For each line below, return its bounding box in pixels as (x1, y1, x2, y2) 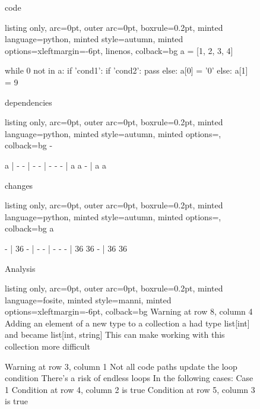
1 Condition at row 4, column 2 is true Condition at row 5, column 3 (5, 383, 255, 395)
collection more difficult (5, 340, 90, 353)
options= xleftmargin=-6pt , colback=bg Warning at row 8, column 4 (5, 305, 253, 318)
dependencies (5, 96, 52, 108)
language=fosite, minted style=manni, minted (5, 293, 172, 306)
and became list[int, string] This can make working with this (5, 328, 225, 341)
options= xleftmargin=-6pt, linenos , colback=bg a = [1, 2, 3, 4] (5, 44, 233, 56)
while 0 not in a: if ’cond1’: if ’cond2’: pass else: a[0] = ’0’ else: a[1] (5, 64, 248, 77)
